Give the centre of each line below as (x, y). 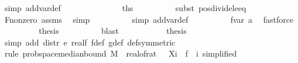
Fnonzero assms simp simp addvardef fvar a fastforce (149, 19)
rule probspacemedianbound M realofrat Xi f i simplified (121, 53)
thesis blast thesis (113, 31)
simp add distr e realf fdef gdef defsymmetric (90, 42)
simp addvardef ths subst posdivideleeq (125, 8)
